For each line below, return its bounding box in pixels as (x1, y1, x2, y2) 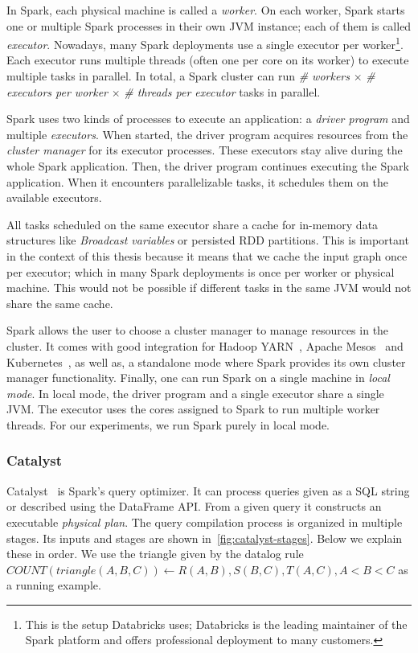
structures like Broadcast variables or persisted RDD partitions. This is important (6, 232, 409, 248)
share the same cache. (6, 294, 113, 311)
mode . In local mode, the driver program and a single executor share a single (6, 384, 384, 401)
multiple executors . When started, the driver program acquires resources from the (6, 125, 408, 142)
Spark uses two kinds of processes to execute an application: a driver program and (6, 110, 410, 127)
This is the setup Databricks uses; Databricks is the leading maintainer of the (25, 615, 408, 632)
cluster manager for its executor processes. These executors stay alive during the (6, 142, 403, 158)
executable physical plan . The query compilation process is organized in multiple (6, 513, 403, 530)
